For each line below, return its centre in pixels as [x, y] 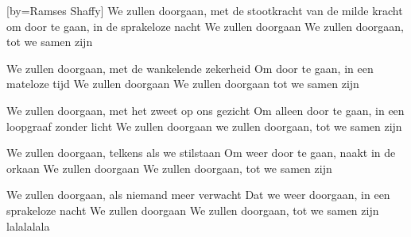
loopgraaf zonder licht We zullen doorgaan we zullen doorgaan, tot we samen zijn [204, 126]
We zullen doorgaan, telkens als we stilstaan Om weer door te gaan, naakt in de [201, 153]
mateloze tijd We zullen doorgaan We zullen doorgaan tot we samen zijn [183, 84]
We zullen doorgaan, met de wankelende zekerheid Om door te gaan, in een [190, 68]
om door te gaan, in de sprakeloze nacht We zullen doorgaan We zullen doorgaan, [205, 26]
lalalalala [28, 226]
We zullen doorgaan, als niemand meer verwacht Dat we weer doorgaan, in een [198, 195]
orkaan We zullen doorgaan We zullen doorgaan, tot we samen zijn [169, 168]
